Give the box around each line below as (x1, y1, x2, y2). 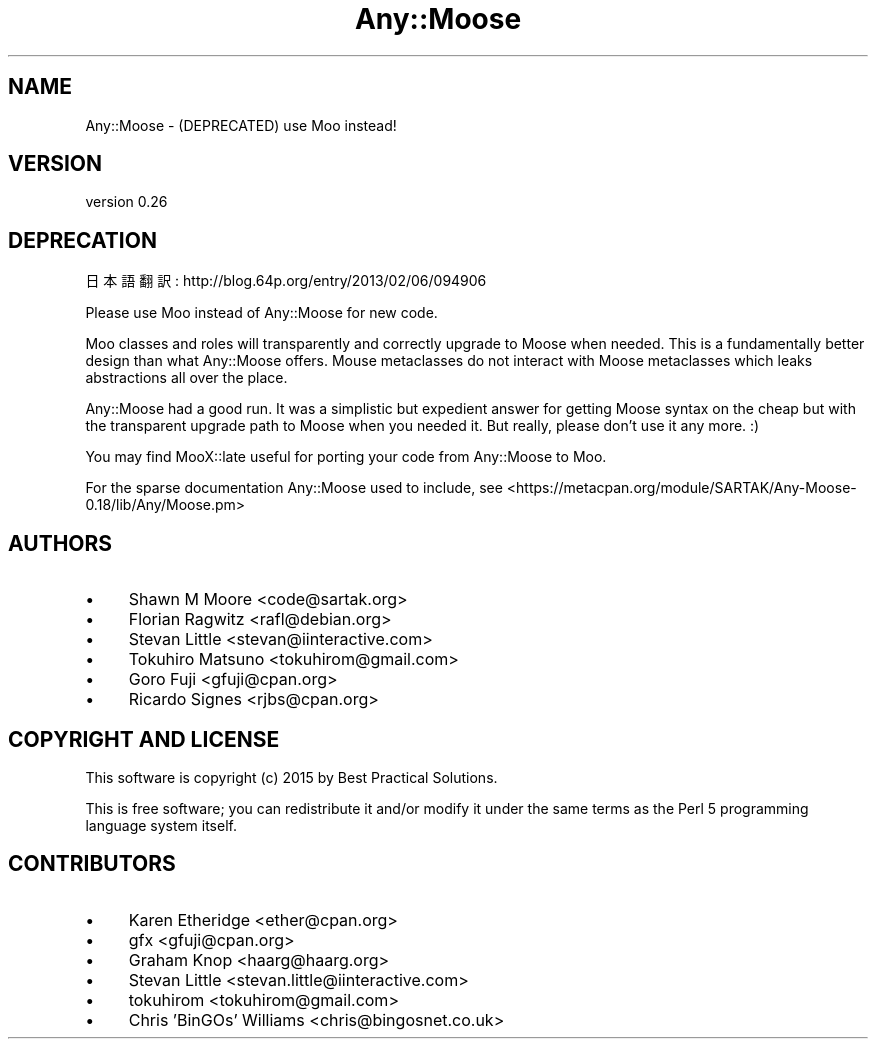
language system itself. (85, 816, 237, 834)
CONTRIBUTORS (8, 851, 176, 877)
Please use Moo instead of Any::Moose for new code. (85, 304, 438, 322)
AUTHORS (8, 530, 113, 556)
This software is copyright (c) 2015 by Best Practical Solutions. (85, 768, 498, 786)
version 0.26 (85, 193, 168, 211)
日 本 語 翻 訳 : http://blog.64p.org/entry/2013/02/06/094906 (85, 272, 487, 290)
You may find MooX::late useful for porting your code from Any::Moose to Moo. (85, 448, 607, 466)
